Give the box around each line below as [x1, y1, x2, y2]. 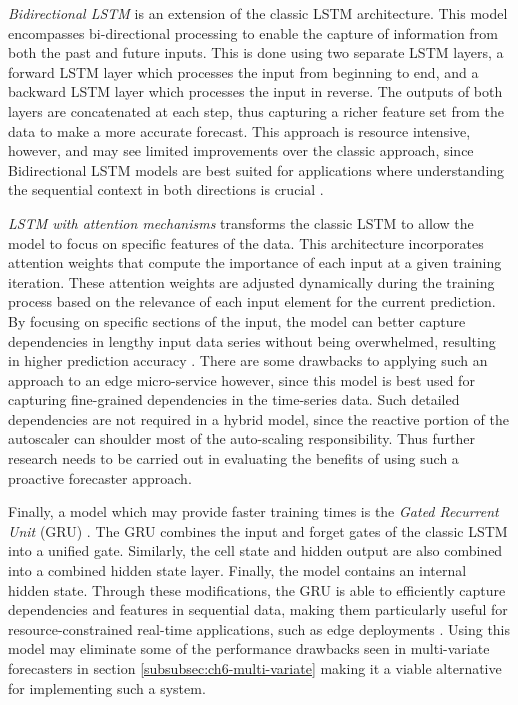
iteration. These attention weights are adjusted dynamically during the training [8, 271, 495, 292]
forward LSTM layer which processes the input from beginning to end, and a [8, 61, 479, 82]
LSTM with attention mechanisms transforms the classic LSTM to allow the [8, 212, 474, 233]
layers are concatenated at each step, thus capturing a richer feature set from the [8, 100, 504, 121]
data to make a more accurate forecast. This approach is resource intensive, [8, 120, 471, 141]
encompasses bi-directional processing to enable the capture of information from [8, 22, 498, 43]
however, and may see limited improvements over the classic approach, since [8, 140, 474, 161]
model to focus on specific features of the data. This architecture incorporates [8, 232, 484, 253]
